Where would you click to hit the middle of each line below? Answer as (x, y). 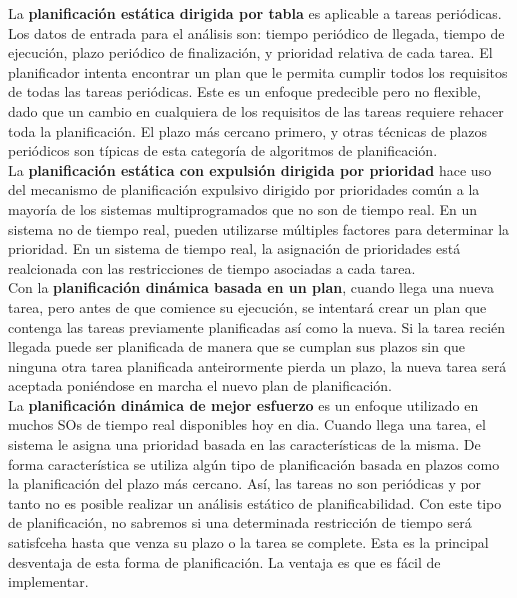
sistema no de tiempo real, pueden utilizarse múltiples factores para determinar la (259, 228)
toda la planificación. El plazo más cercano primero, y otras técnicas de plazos (247, 130)
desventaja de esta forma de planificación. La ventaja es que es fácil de (224, 561)
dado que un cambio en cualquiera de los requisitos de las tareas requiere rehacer (256, 110)
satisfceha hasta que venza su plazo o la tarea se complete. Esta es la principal (248, 542)
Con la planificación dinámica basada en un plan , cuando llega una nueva (251, 287)
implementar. (48, 581)
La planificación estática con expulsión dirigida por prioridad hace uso (250, 169)
